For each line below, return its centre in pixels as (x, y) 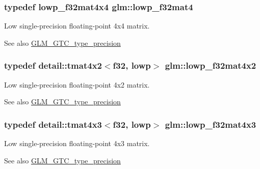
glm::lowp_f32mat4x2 (211, 65)
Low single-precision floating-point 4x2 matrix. (77, 84)
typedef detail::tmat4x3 (53, 124)
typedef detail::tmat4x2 (53, 65)
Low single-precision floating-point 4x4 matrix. (77, 26)
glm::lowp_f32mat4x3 (211, 124)
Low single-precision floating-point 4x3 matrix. (77, 143)
